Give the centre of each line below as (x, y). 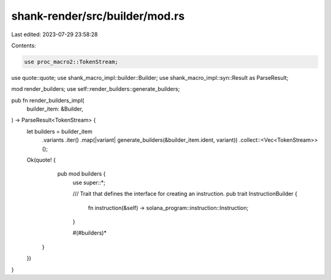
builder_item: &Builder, (55, 109)
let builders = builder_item (59, 131)
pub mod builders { (82, 174)
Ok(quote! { (41, 160)
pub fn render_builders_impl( (48, 100)
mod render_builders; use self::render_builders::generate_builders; (96, 89)
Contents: (24, 45)
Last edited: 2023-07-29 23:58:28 (55, 34)
